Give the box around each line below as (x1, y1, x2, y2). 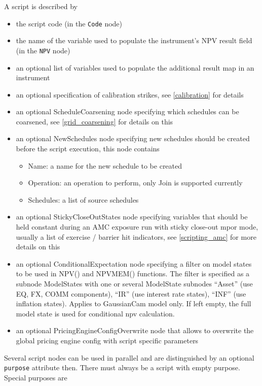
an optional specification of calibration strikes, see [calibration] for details (16, 89, 244, 100)
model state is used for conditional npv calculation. (16, 308, 175, 318)
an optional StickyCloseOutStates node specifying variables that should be (16, 211, 248, 222)
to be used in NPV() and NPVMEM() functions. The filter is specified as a (16, 268, 250, 279)
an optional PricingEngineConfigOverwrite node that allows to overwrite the (16, 325, 254, 336)
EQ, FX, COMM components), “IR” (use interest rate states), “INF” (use (16, 288, 246, 299)
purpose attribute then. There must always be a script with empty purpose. (4, 362, 240, 373)
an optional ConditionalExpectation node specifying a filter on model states (16, 258, 252, 269)
